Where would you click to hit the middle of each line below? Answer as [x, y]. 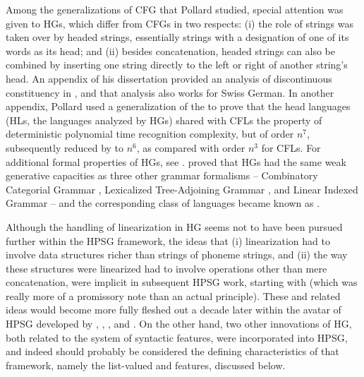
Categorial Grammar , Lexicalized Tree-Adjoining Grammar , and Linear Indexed [182, 189]
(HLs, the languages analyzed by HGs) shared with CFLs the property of [164, 120]
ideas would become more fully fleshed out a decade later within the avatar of [174, 310]
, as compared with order [191, 147]
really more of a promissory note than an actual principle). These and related [173, 295]
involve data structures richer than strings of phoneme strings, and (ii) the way [177, 255]
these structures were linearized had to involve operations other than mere [166, 268]
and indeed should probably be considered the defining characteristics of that [172, 351]
